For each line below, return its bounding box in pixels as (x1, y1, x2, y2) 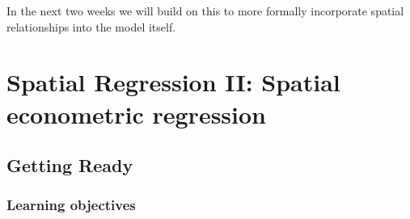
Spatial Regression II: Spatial (6, 65, 340, 99)
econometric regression (6, 97, 266, 130)
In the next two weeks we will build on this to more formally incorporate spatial (6, 2, 404, 19)
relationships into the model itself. (6, 18, 176, 35)
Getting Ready (6, 153, 133, 178)
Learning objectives (6, 195, 136, 215)
